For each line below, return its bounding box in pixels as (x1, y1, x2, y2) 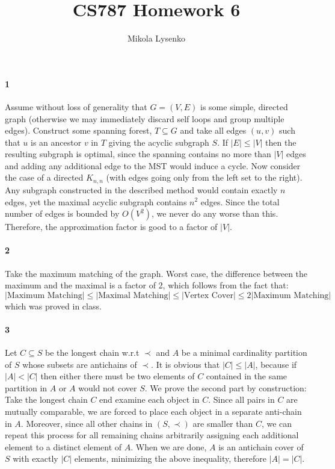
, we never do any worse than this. (152, 207, 278, 220)
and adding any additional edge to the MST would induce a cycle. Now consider (5, 159, 301, 172)
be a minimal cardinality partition (181, 346, 307, 359)
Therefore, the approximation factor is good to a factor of (5, 220, 218, 233)
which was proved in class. (5, 299, 102, 312)
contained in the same (206, 370, 287, 382)
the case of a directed (5, 171, 84, 184)
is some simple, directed (200, 100, 288, 113)
